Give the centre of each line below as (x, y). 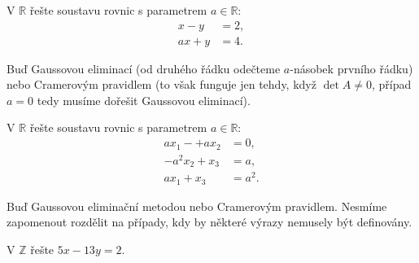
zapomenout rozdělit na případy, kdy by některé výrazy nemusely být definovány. (209, 222)
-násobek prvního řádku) (351, 68)
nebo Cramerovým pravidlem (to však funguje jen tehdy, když (161, 84)
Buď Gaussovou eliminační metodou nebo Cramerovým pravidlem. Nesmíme (197, 206)
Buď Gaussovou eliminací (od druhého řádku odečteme (144, 68)
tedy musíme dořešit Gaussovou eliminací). (144, 100)
